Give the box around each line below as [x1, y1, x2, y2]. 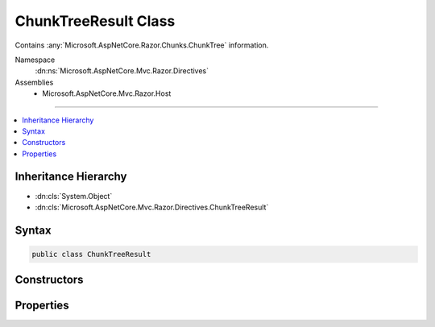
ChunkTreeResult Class [14, 12, 176, 30]
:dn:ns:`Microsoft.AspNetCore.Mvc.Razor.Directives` [35, 66, 209, 76]
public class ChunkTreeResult [31, 250, 151, 259]
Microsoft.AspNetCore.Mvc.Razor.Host [42, 89, 172, 98]
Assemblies [14, 77, 54, 87]
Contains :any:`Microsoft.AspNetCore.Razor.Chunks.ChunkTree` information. [14, 40, 269, 50]
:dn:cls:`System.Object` [35, 191, 113, 201]
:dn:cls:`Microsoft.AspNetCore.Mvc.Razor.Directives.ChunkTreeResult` [35, 202, 269, 212]
